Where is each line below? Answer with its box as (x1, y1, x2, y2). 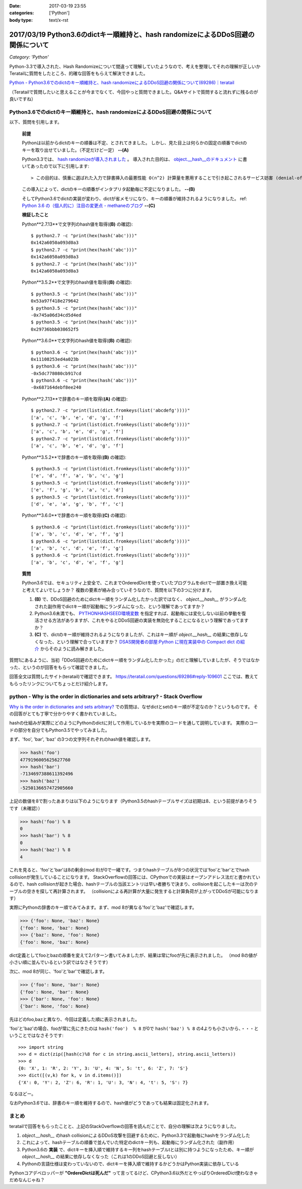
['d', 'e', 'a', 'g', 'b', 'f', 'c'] (31, 501, 124, 507)
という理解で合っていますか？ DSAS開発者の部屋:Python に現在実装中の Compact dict (56, 638, 235, 644)
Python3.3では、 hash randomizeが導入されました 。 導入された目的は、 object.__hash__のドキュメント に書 (22, 156, 248, 162)
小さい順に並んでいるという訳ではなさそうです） (9, 959, 111, 965)
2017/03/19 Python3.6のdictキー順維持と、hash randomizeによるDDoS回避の (9, 30, 255, 39)
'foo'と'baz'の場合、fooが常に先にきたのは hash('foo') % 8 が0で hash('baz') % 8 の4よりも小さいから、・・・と (9, 1025, 259, 1032)
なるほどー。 (9, 1091, 36, 1097)
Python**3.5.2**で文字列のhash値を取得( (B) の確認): (22, 279, 132, 285)
